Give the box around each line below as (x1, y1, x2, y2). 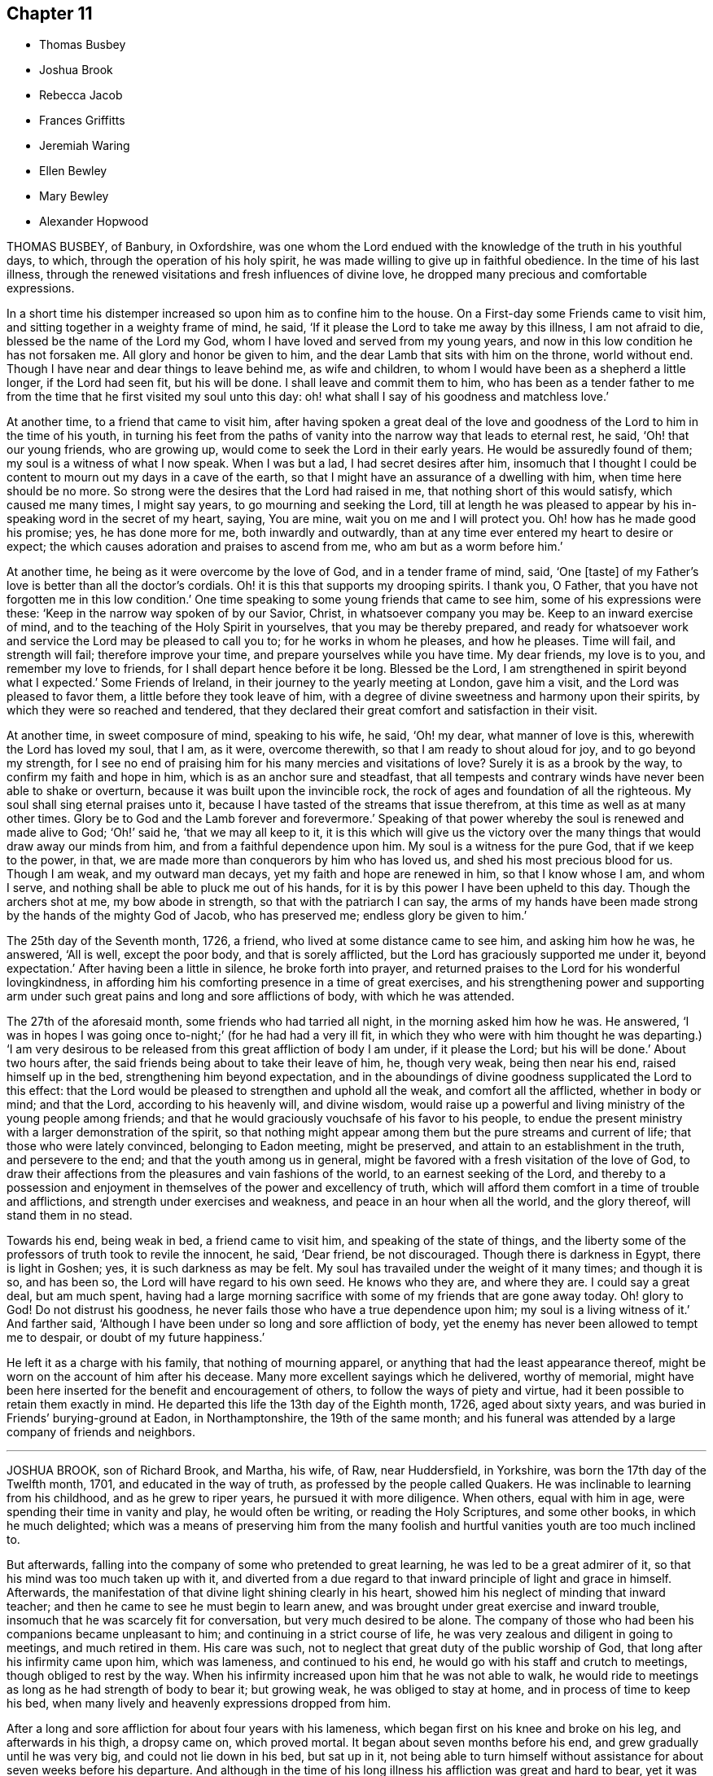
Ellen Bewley (39, 164, 107, 178)
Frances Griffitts (39, 113, 125, 128)
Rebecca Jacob (39, 88, 123, 103)
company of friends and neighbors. (7, 1425, 195, 1440)
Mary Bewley (39, 189, 109, 204)
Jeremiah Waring (39, 138, 130, 153)
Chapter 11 (7, 3, 93, 24)
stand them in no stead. (7, 1208, 133, 1223)
